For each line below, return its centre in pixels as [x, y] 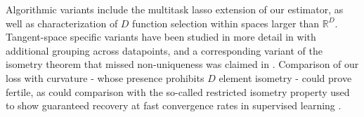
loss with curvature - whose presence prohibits [105, 77]
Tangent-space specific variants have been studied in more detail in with [161, 37]
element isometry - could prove [285, 77]
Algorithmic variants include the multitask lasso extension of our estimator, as [175, 9]
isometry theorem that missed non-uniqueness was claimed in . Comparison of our [182, 64]
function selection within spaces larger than [226, 23]
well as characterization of [62, 23]
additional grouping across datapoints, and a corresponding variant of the [164, 50]
